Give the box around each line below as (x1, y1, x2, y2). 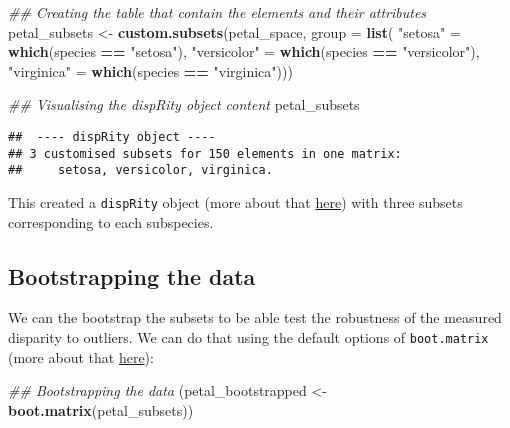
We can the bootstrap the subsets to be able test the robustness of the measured (8, 307, 502, 328)
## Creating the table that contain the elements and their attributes (8, 2, 427, 22)
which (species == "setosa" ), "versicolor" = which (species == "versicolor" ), (8, 41, 480, 62)
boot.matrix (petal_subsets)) (8, 399, 194, 420)
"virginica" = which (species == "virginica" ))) (8, 60, 293, 81)
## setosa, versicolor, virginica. (8, 163, 273, 178)
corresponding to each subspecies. (8, 211, 214, 232)
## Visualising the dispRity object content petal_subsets (8, 94, 360, 115)
